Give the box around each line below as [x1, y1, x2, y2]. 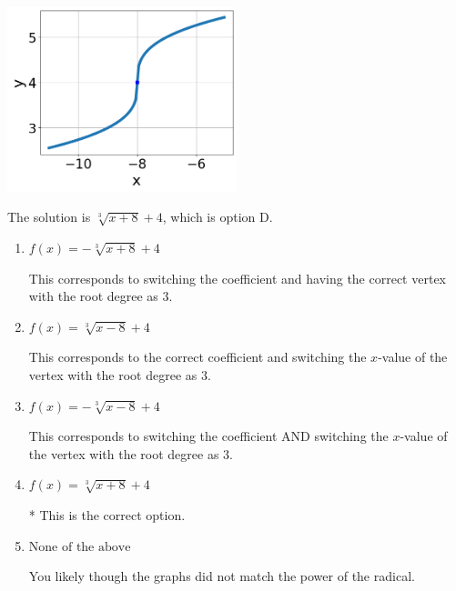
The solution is [7, 207, 91, 226]
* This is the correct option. [28, 506, 186, 524]
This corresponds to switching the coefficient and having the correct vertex [28, 268, 446, 287]
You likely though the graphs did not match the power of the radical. [28, 566, 415, 586]
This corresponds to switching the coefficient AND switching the [28, 426, 389, 446]
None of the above [28, 540, 131, 554]
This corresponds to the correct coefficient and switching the [28, 347, 367, 366]
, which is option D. [162, 207, 273, 226]
